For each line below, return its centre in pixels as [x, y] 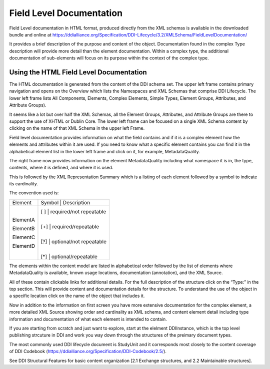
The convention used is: [34, 193]
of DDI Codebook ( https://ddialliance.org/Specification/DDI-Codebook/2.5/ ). [88, 352]
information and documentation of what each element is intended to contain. [88, 319]
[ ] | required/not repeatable [73, 211]
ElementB [23, 228]
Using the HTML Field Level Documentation [78, 72]
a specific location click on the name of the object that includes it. [77, 296]
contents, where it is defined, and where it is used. [61, 168]
